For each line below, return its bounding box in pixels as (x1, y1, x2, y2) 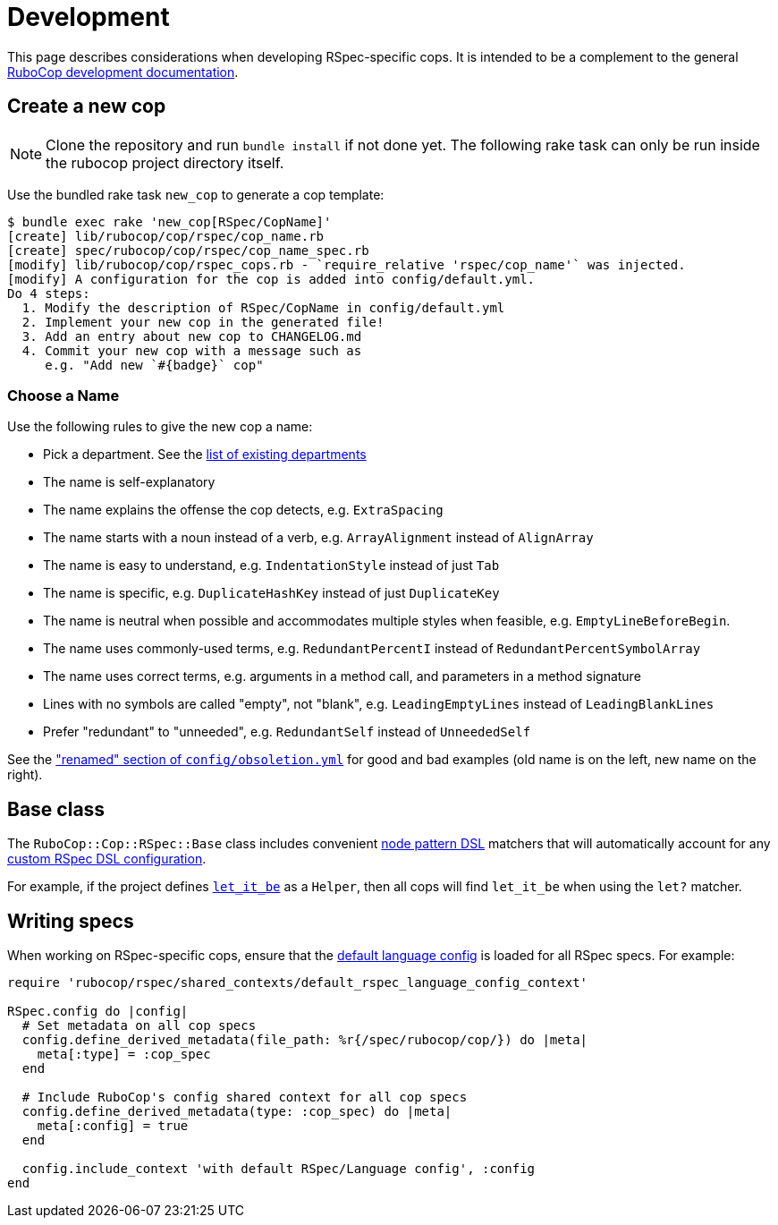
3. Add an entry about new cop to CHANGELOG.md (21, 328, 362, 344)
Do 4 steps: (7, 285, 90, 301)
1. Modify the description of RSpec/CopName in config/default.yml (21, 300, 505, 315)
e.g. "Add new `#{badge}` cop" (45, 357, 264, 372)
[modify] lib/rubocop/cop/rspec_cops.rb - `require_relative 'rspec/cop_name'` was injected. (7, 257, 686, 272)
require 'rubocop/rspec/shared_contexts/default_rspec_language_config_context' (7, 975, 588, 991)
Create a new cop (7, 95, 166, 118)
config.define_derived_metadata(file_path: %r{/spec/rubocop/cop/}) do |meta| (21, 1033, 588, 1048)
